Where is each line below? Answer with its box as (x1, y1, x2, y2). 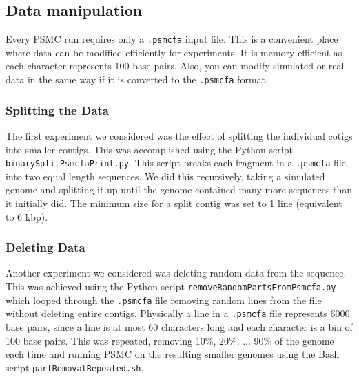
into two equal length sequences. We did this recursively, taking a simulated (6, 169, 325, 183)
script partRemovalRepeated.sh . (6, 360, 144, 374)
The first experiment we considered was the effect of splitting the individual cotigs (6, 128, 353, 142)
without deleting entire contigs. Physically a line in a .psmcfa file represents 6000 (6, 306, 350, 321)
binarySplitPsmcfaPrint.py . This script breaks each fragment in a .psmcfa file (6, 155, 346, 170)
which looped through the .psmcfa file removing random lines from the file (6, 292, 322, 307)
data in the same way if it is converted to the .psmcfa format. (6, 72, 268, 87)
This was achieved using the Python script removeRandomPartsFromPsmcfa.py (6, 279, 336, 293)
